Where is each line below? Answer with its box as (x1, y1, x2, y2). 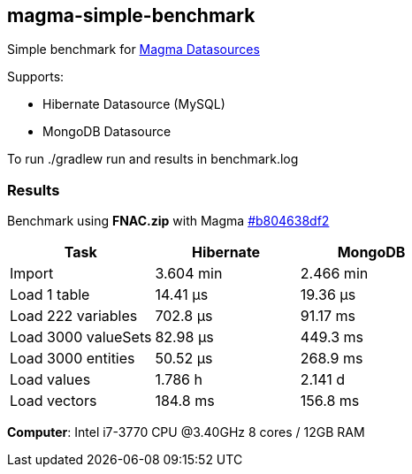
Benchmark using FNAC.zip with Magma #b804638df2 (7, 213, 330, 229)
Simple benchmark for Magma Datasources (7, 42, 260, 57)
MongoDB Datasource (42, 124, 172, 140)
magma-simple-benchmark (7, 4, 256, 27)
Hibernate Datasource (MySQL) (42, 96, 225, 112)
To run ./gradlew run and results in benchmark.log (7, 151, 299, 167)
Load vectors (10, 392, 97, 410)
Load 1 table (10, 286, 90, 304)
